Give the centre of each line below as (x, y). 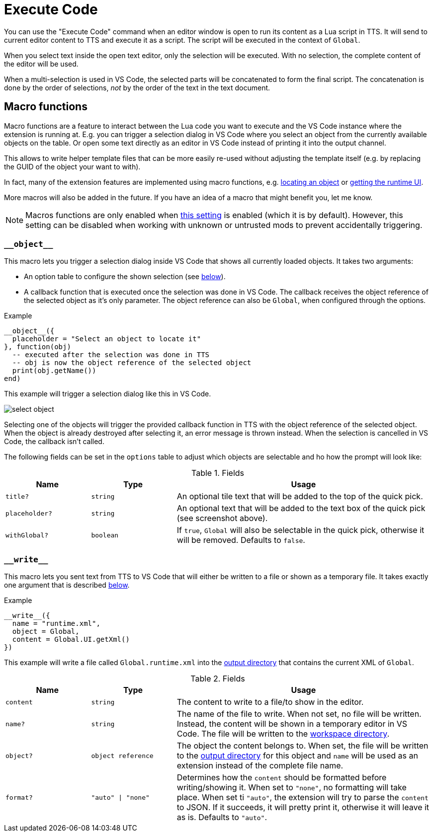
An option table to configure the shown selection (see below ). (125, 277)
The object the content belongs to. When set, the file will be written (303, 746)
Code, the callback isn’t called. (54, 442)
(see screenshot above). (222, 518)
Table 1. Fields (218, 473)
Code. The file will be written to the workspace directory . (283, 734)
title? (17, 496)
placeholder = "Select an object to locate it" (107, 339)
